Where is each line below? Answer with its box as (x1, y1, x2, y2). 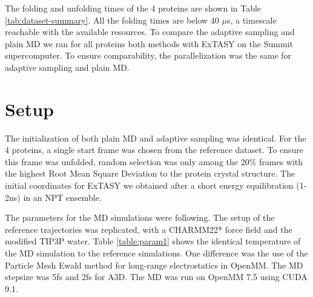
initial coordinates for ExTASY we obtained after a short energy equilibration (5, 179, 294, 192)
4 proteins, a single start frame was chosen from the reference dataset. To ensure (5, 143, 304, 156)
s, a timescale (226, 13, 277, 26)
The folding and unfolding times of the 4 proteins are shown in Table (5, 2, 262, 14)
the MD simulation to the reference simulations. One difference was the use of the (5, 247, 308, 259)
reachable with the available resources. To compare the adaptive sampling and (5, 25, 295, 38)
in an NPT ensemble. (23, 191, 102, 203)
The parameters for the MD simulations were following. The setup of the (5, 211, 275, 224)
